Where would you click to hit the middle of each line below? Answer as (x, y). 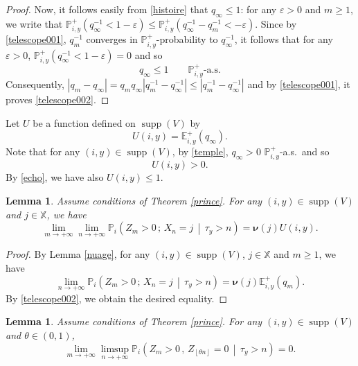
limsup (115, 349)
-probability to (187, 39)
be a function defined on (84, 122)
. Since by (276, 23)
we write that (34, 23)
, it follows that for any (284, 39)
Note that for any (43, 151)
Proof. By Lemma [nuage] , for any (78, 254)
